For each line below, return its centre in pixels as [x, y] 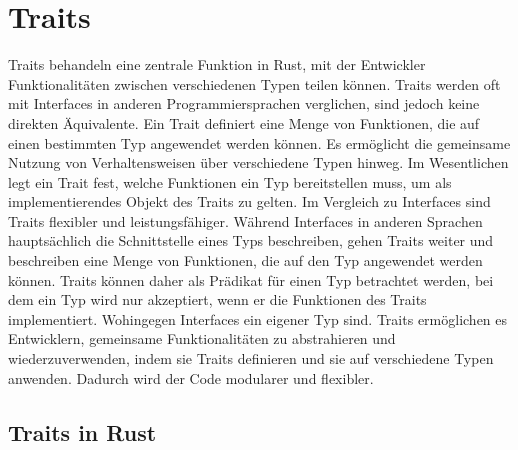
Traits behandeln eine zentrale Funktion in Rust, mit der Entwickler [217, 64]
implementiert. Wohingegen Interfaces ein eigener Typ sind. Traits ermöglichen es [258, 318]
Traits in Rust [82, 431]
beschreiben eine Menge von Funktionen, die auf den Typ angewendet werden [245, 260]
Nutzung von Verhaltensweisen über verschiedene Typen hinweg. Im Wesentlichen [258, 162]
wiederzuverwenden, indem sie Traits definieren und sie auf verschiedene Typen [251, 358]
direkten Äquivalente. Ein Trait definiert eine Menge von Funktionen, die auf [244, 122]
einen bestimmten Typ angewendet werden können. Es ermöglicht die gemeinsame [259, 142]
